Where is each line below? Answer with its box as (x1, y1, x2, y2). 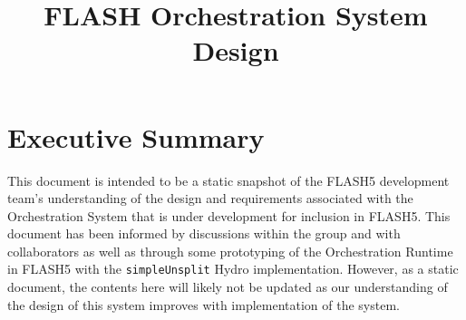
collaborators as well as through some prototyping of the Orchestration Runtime (7, 241, 453, 260)
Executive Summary (7, 118, 265, 155)
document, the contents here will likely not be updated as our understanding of (7, 277, 448, 296)
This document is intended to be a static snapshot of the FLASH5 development (7, 170, 450, 189)
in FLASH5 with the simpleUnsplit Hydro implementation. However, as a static (7, 259, 459, 278)
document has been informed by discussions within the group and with (7, 224, 401, 243)
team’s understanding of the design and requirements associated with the (7, 189, 413, 208)
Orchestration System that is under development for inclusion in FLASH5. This (7, 206, 451, 225)
